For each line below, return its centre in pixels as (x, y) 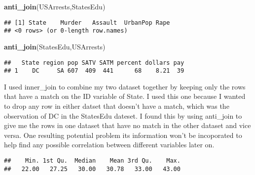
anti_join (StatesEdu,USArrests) (55, 46)
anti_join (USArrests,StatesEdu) (55, 6)
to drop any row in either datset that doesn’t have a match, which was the (117, 106)
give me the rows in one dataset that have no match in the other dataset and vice (127, 125)
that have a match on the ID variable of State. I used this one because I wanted (125, 96)
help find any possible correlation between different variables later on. (109, 145)
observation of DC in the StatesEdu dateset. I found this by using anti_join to (123, 115)
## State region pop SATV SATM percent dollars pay (94, 63)
